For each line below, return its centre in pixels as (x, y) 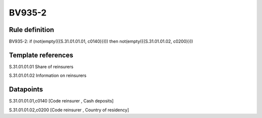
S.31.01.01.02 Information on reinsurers (48, 75)
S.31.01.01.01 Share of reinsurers (41, 66)
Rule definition (32, 30)
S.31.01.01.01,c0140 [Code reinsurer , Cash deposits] (61, 101)
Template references (41, 55)
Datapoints (26, 89)
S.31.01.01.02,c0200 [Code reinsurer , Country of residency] (69, 110)
